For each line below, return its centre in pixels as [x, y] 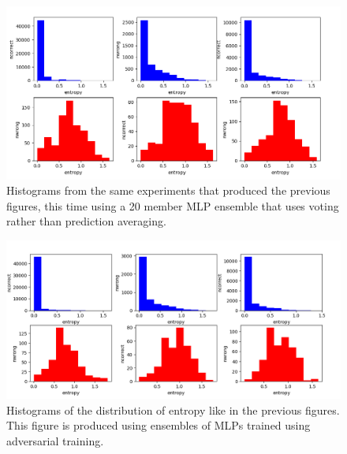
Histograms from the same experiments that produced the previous [168, 190]
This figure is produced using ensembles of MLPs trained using [159, 425]
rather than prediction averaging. [86, 221]
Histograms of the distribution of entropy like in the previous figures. [173, 409]
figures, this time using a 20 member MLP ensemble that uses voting [173, 205]
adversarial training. [55, 440]
